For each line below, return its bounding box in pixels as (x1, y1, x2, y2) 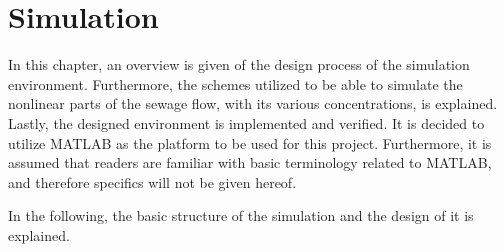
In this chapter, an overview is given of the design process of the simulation (8, 54, 470, 75)
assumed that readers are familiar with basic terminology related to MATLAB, (8, 152, 492, 173)
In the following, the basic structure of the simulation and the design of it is (8, 205, 474, 226)
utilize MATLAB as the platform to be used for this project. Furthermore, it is (8, 132, 492, 153)
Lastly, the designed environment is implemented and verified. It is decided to (8, 112, 485, 133)
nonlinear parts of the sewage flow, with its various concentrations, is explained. (8, 93, 498, 114)
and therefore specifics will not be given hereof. (8, 171, 297, 192)
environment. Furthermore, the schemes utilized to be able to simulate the (8, 73, 463, 94)
